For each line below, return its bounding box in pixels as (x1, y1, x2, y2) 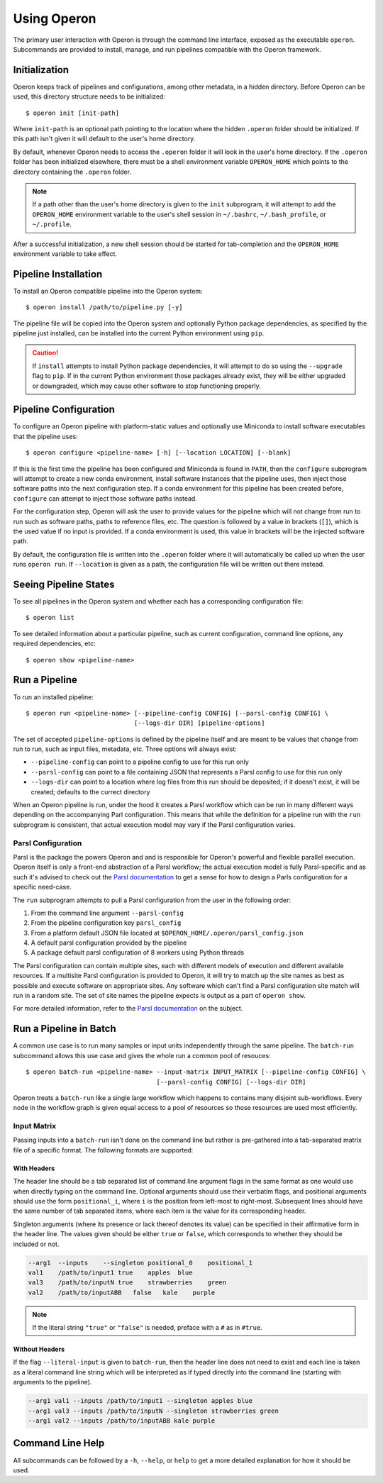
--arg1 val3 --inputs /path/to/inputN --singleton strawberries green (28, 1406, 279, 1415)
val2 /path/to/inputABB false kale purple (28, 1288, 216, 1296)
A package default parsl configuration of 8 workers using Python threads (30, 948, 245, 957)
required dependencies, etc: (13, 639, 96, 648)
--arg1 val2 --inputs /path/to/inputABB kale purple (28, 1417, 216, 1425)
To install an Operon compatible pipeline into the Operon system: (13, 287, 203, 295)
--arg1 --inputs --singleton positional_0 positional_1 (28, 1259, 253, 1267)
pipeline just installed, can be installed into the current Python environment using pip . (13, 329, 265, 337)
